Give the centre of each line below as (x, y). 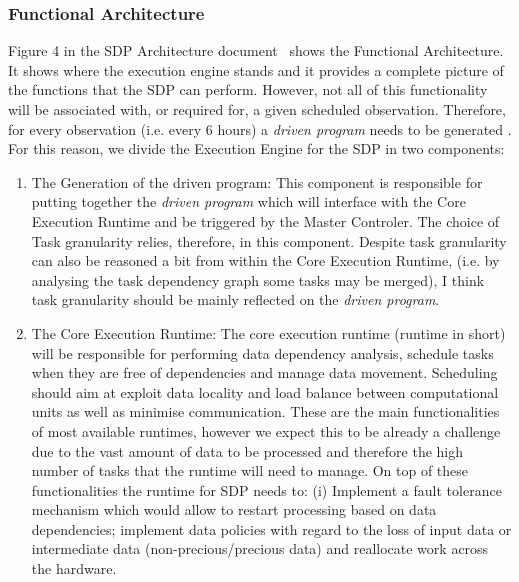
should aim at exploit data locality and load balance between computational (265, 391)
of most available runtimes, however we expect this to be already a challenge (266, 430)
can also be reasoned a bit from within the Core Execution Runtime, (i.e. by (265, 260)
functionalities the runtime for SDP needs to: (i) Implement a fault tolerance (266, 489)
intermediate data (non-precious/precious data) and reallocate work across (260, 548)
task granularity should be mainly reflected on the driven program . (235, 299)
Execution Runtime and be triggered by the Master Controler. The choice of (265, 220)
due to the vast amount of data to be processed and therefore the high (247, 450)
